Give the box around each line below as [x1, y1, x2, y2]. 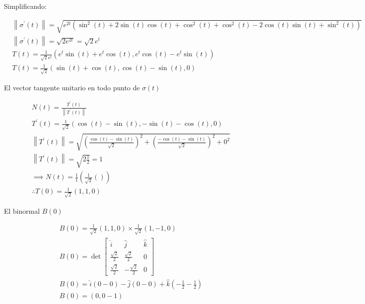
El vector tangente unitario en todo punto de [4, 82, 140, 92]
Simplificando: [4, 1, 47, 11]
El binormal [4, 205, 40, 216]
